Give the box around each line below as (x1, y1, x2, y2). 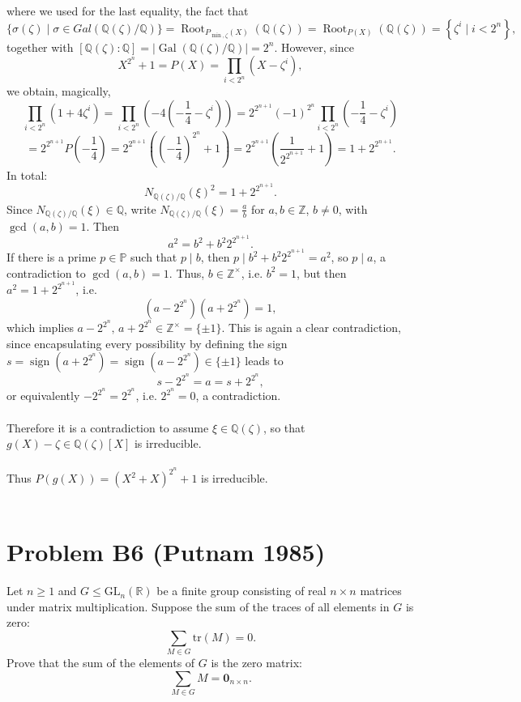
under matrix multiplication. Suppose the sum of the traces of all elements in (6, 598, 390, 615)
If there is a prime (6, 249, 96, 266)
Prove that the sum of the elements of (6, 654, 195, 671)
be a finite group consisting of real (156, 582, 327, 599)
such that (130, 249, 177, 266)
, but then (297, 264, 347, 281)
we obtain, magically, (6, 83, 111, 100)
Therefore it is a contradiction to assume (6, 419, 209, 436)
